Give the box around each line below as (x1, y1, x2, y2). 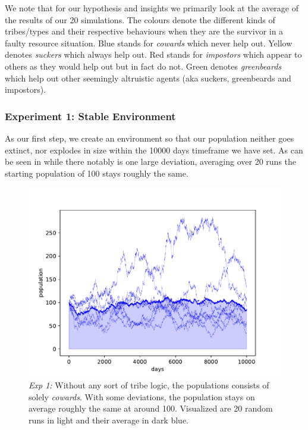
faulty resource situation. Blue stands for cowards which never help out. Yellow (5, 36, 293, 49)
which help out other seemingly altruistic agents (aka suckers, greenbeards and (5, 71, 291, 84)
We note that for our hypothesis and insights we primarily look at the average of (5, 2, 299, 14)
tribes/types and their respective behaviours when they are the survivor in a (5, 25, 284, 37)
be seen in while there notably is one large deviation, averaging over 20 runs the (5, 155, 297, 168)
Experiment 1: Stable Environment (5, 108, 176, 123)
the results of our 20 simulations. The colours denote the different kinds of (5, 13, 275, 26)
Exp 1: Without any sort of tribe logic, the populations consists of (29, 378, 269, 391)
